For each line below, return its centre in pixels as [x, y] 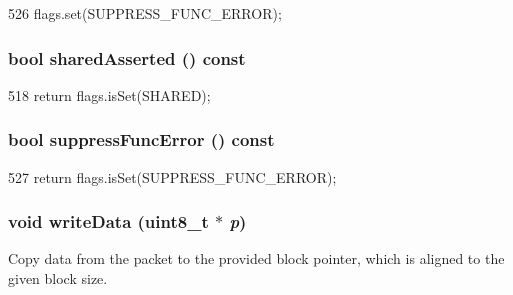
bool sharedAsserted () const [127, 57]
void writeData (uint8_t [108, 221]
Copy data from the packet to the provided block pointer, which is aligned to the [256, 258]
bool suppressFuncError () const [141, 139]
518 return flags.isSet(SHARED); [109, 94]
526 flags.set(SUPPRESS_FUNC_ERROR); [145, 13]
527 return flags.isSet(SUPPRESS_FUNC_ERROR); [172, 176]
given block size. [58, 278]
